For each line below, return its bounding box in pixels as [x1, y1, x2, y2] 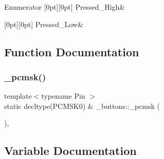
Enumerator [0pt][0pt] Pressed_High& [4, 2, 125, 12]
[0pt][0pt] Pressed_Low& [4, 18, 83, 29]
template [4, 90, 32, 101]
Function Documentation [4, 43, 139, 59]
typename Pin [41, 90, 85, 101]
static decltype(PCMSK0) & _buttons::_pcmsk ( [4, 100, 160, 111]
